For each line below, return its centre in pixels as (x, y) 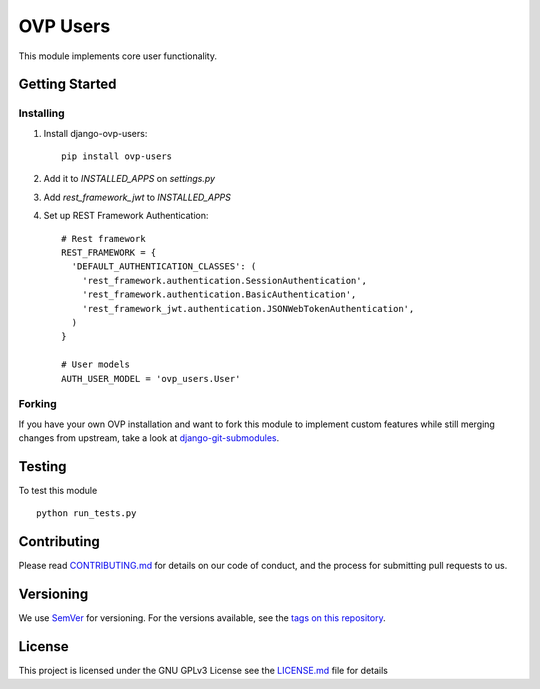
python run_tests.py (86, 513)
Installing (41, 113)
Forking (37, 404)
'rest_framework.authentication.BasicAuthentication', (219, 294)
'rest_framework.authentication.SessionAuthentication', (224, 280)
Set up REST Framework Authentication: (126, 216)
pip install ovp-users (117, 156)
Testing (42, 466)
